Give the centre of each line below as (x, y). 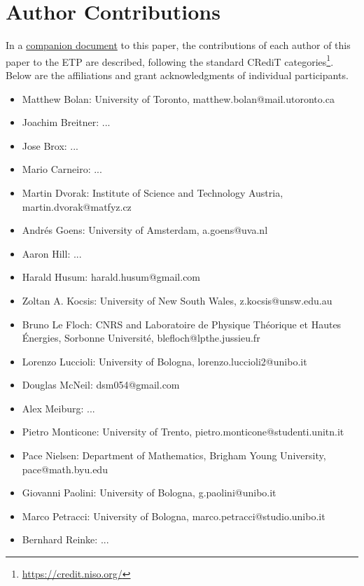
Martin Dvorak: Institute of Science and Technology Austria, (153, 192)
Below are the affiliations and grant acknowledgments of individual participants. (177, 75)
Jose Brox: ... (50, 145)
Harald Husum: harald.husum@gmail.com (111, 277)
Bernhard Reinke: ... (65, 539)
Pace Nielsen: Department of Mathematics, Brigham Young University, (174, 455)
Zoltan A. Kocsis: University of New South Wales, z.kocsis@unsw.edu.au (177, 300)
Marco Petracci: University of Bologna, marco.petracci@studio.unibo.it (174, 516)
